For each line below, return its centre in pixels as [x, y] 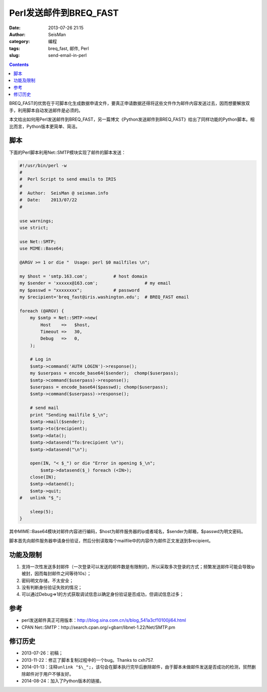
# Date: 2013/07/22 [48, 200]
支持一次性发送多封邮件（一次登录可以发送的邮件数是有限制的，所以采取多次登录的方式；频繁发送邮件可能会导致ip [138, 566]
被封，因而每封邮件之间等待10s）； [56, 574]
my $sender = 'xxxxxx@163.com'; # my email [95, 283]
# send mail [44, 408]
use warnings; [37, 221]
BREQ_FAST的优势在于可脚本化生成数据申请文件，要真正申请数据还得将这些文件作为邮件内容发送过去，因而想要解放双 [130, 103]
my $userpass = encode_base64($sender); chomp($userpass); [104, 373]
